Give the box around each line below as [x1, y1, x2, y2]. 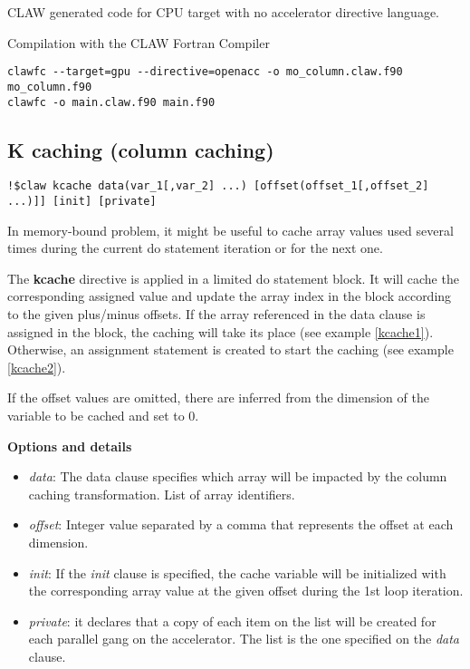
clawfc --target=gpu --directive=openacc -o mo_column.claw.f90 [7, 65, 403, 79]
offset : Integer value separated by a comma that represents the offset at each [28, 515, 454, 534]
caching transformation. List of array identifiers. [28, 484, 295, 503]
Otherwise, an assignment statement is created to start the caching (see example [7, 340, 454, 359]
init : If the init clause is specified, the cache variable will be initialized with [28, 563, 446, 582]
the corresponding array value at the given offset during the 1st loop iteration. [28, 581, 464, 600]
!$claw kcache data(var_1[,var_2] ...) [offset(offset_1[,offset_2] [7, 179, 429, 193]
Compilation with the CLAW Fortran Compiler [7, 33, 270, 52]
